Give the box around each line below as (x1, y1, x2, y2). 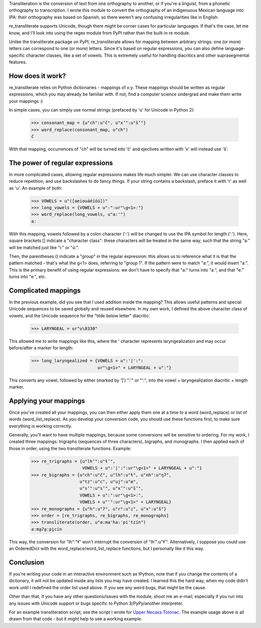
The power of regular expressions (9, 159, 113, 167)
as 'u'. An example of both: (9, 185, 62, 191)
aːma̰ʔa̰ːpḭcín (31, 526, 62, 532)
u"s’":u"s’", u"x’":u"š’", (79, 485, 144, 491)
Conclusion (9, 558, 44, 566)
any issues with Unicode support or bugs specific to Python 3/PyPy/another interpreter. (9, 600, 184, 606)
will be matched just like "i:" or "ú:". (9, 244, 79, 250)
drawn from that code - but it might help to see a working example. (9, 616, 143, 622)
